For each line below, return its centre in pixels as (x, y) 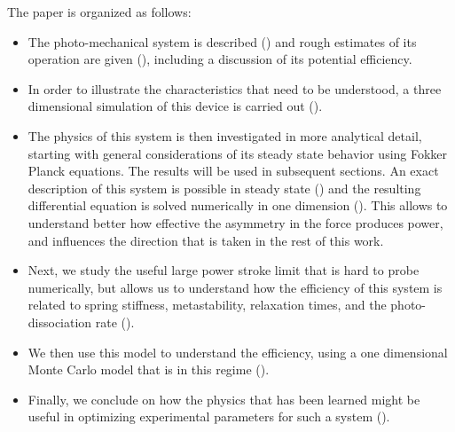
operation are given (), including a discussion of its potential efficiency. (220, 59)
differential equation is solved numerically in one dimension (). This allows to (238, 205)
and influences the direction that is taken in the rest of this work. (206, 240)
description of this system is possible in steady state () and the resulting (224, 188)
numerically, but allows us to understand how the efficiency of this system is (235, 287)
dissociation (60, 322)
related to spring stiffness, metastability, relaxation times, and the (207, 305)
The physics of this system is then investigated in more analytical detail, (225, 135)
